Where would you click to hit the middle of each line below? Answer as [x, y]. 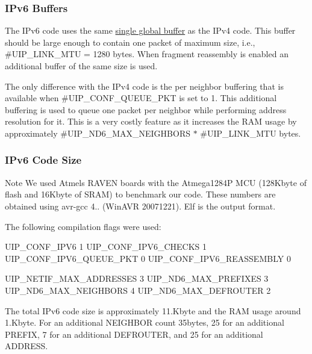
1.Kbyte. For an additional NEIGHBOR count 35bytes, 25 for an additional [145, 322]
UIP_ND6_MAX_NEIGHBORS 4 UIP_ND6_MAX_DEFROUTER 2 [138, 290]
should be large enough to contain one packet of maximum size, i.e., [130, 42]
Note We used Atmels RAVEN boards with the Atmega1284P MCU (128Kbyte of [156, 182]
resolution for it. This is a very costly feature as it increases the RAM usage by [151, 121]
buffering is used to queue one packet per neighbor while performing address [146, 109]
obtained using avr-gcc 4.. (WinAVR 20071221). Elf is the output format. [140, 206]
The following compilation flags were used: [83, 226]
